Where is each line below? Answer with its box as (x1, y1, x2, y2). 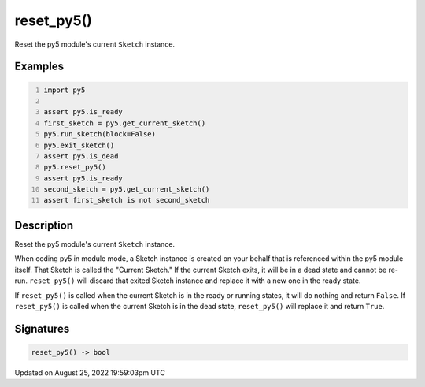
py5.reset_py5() (43, 162, 106, 172)
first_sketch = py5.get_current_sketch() (43, 118, 206, 128)
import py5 (43, 85, 86, 95)
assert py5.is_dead (43, 151, 119, 161)
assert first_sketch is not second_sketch (43, 195, 210, 205)
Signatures (14, 322, 70, 335)
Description (14, 218, 74, 232)
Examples (14, 60, 65, 73)
